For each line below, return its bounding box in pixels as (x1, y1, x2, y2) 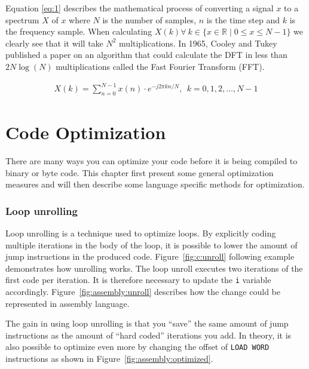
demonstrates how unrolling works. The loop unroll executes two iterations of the (5, 262, 303, 274)
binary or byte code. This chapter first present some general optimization (5, 166, 274, 179)
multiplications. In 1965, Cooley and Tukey (119, 36, 277, 49)
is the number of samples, (102, 13, 197, 26)
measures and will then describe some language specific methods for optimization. (5, 178, 305, 190)
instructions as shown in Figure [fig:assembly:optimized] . (5, 352, 213, 365)
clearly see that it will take (5, 36, 103, 49)
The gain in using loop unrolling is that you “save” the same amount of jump (5, 317, 289, 330)
